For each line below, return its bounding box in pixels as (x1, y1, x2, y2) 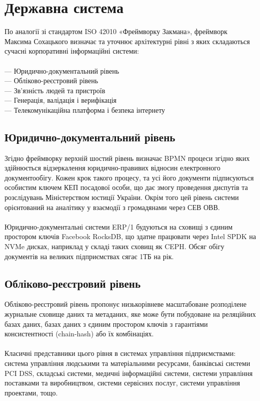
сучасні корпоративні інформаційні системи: (4, 46, 139, 56)
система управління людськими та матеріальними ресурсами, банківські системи (4, 357, 250, 368)
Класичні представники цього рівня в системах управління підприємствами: (4, 348, 236, 358)
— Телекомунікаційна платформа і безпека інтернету (4, 104, 165, 115)
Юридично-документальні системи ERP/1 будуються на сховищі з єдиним (4, 221, 233, 232)
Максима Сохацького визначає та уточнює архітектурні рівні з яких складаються (4, 36, 250, 46)
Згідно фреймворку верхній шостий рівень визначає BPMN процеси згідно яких (4, 152, 250, 163)
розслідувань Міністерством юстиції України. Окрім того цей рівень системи (4, 192, 239, 203)
